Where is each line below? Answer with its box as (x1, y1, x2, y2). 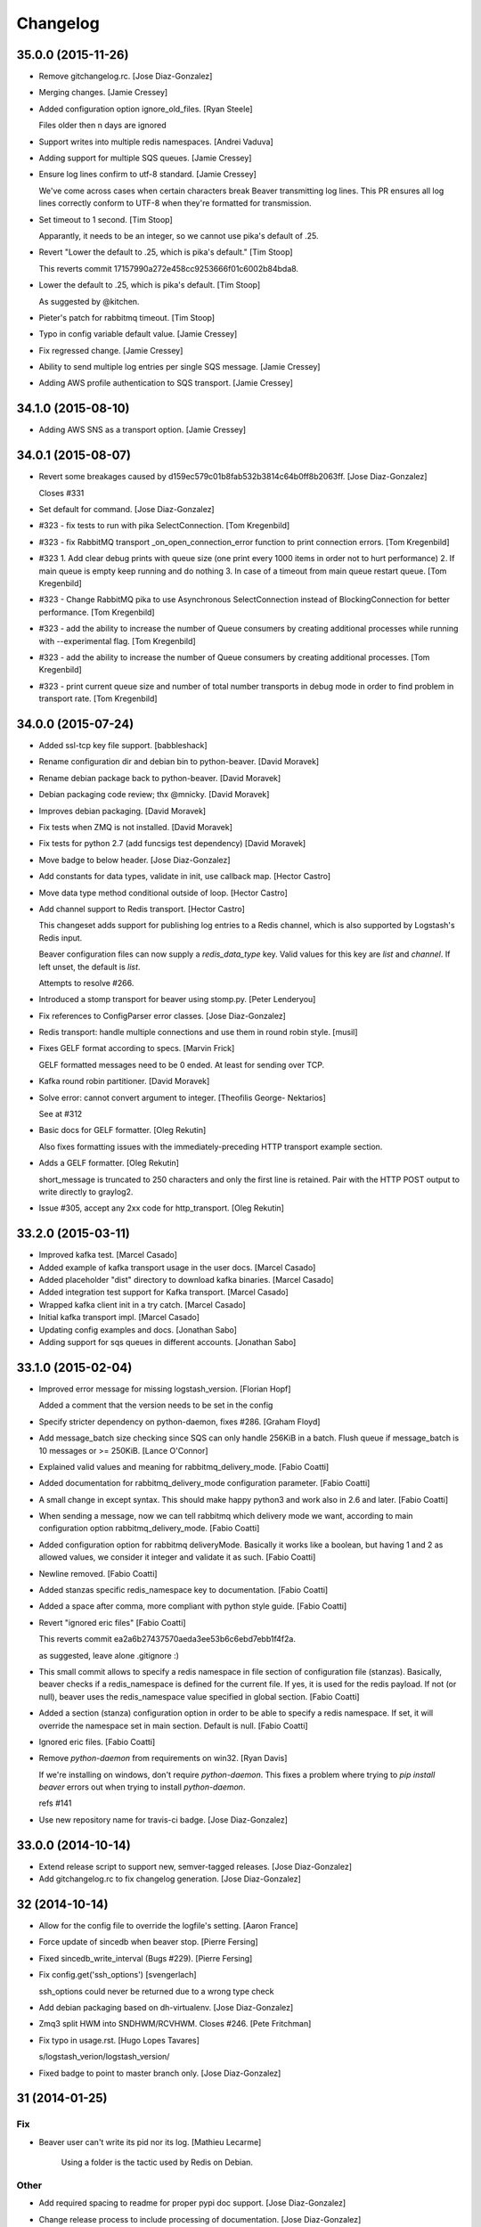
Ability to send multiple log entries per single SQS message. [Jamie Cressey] (38, 362, 321, 372)
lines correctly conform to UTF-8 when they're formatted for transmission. (38, 198, 312, 208)
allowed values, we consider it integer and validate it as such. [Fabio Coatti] (38, 1552, 316, 1562)
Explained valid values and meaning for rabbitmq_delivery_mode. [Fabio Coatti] (38, 1461, 330, 1472)
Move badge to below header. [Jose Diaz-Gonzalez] (38, 854, 231, 865)
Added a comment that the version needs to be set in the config (38, 1399, 273, 1411)
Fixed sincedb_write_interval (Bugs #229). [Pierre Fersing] (38, 1953, 253, 1963)
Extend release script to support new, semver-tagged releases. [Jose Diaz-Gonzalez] (38, 1861, 352, 1872)
